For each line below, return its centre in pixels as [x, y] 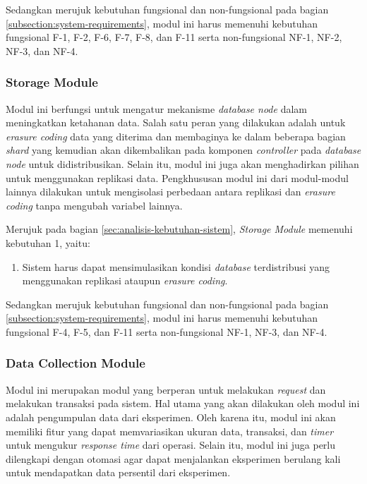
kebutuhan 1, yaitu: [48, 242]
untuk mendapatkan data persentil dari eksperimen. [118, 472]
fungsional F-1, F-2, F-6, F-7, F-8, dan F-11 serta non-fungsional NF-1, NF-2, [174, 37]
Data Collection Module [76, 363]
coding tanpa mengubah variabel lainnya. [94, 205]
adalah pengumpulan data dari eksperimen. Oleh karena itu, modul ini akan [171, 417]
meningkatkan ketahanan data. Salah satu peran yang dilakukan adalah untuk [176, 122]
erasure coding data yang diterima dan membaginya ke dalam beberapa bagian [176, 136]
